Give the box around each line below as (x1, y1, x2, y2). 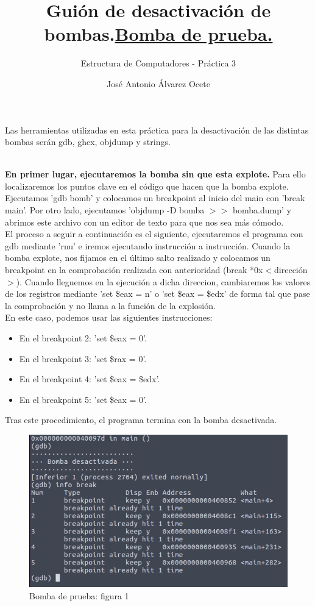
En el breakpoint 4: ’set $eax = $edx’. (19, 373, 160, 385)
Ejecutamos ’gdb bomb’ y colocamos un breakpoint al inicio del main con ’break (5, 191, 305, 204)
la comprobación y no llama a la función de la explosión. (5, 299, 216, 312)
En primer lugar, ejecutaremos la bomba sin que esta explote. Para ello (5, 168, 306, 180)
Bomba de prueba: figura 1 (29, 589, 129, 602)
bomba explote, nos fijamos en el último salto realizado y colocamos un (5, 251, 271, 264)
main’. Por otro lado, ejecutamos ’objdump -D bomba (5, 204, 205, 216)
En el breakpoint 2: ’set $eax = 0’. (19, 332, 147, 344)
